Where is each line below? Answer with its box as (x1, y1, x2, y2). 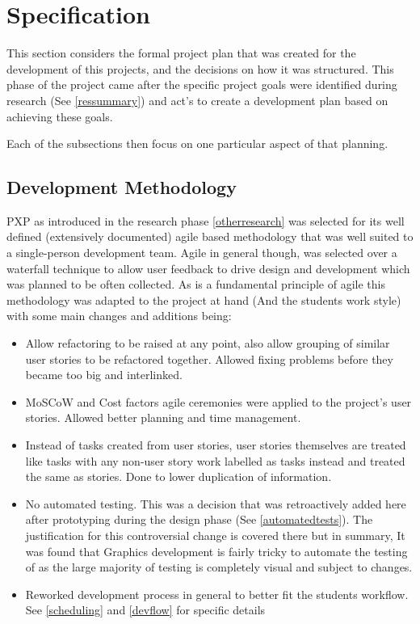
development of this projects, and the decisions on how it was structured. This (6, 60, 394, 77)
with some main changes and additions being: (6, 307, 232, 324)
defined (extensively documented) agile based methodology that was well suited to (6, 228, 414, 245)
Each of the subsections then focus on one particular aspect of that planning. (6, 135, 388, 152)
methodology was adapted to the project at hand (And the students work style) (6, 291, 401, 308)
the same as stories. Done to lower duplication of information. (25, 468, 332, 485)
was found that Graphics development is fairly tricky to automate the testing (25, 542, 408, 559)
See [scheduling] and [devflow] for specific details (25, 601, 266, 618)
